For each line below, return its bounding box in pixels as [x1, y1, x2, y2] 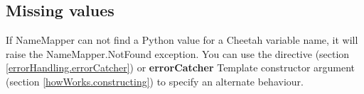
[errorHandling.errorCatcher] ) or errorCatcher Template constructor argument [6, 60, 355, 75]
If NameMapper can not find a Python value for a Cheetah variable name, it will [6, 33, 358, 47]
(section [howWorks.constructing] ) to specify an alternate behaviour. [6, 74, 304, 88]
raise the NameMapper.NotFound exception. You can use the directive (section [6, 46, 350, 61]
